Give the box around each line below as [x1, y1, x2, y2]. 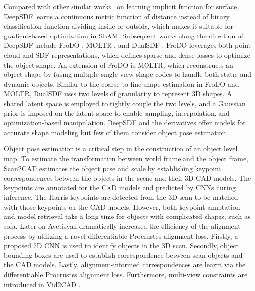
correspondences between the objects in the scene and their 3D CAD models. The [4, 173, 251, 183]
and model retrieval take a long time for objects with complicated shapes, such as [4, 211, 251, 221]
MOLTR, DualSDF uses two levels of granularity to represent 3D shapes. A [4, 88, 232, 99]
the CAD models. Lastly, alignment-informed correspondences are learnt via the [4, 259, 246, 270]
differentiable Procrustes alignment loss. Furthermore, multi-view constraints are [4, 269, 248, 280]
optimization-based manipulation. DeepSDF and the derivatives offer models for [4, 117, 246, 128]
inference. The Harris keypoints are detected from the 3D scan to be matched [4, 192, 238, 202]
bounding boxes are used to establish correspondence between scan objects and [4, 250, 243, 260]
